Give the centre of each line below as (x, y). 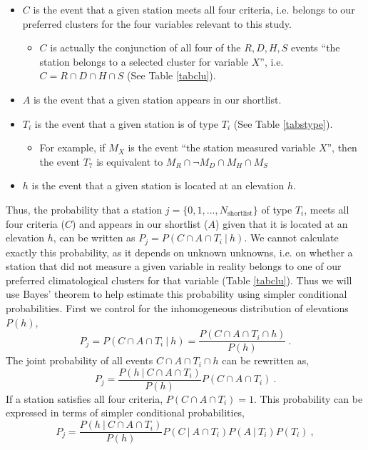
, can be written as (94, 237)
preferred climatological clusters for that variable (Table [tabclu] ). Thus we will (179, 280)
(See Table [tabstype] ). (283, 123)
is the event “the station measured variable (222, 147)
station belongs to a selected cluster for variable (144, 61)
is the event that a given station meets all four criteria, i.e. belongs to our (194, 9)
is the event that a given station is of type (127, 123)
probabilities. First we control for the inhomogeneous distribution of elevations (177, 307)
